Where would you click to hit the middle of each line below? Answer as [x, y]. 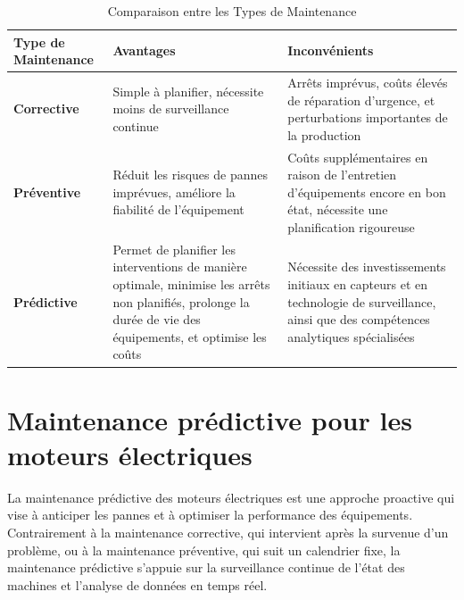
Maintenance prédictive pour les [210, 419]
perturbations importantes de [368, 117]
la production [324, 134]
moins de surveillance [171, 108]
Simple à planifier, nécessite [188, 91]
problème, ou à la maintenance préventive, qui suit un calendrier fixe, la [204, 550]
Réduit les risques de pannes [190, 175]
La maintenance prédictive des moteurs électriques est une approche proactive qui [231, 497]
